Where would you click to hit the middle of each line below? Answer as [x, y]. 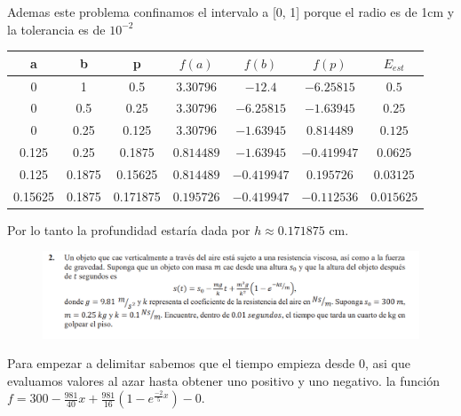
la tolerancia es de [56, 29]
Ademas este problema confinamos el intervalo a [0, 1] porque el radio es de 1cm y [231, 12]
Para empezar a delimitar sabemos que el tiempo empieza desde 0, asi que [209, 363]
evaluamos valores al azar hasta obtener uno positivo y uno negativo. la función [223, 380]
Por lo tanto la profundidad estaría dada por [129, 229]
